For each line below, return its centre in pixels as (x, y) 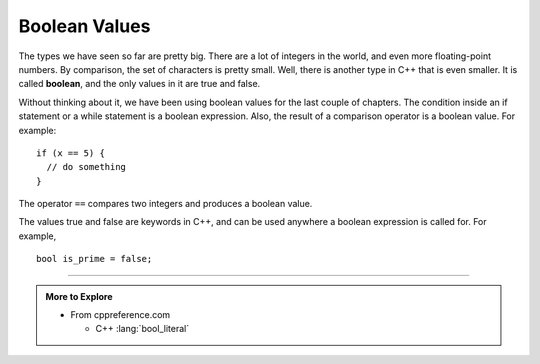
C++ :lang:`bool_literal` (142, 329)
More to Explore (79, 296)
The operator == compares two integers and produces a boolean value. (165, 204)
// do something (86, 167)
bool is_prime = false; (94, 259)
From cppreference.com (120, 315)
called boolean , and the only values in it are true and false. (139, 84)
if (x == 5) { (70, 153)
